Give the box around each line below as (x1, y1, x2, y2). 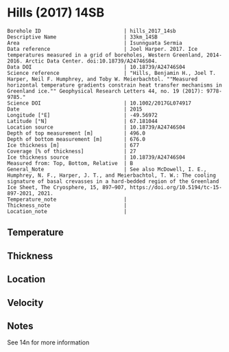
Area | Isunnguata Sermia (7, 39, 183, 46)
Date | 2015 (7, 105, 143, 113)
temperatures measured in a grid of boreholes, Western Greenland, (7, 52, 204, 58)
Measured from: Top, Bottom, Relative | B (7, 159, 134, 166)
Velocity (7, 297, 44, 309)
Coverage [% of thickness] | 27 (7, 148, 136, 155)
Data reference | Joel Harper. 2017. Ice (7, 45, 197, 52)
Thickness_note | (7, 201, 128, 209)
